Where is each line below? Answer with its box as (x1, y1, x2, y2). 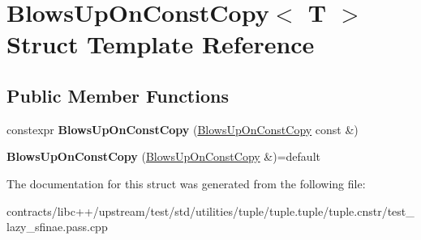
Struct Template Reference (6, 27, 315, 61)
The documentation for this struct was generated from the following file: (6, 175, 366, 192)
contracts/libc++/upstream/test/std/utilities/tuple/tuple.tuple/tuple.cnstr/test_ (6, 202, 415, 219)
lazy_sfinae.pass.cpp (6, 218, 108, 235)
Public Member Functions (6, 82, 229, 107)
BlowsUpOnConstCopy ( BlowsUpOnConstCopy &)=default (6, 148, 320, 165)
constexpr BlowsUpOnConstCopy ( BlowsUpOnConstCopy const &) (6, 120, 359, 137)
